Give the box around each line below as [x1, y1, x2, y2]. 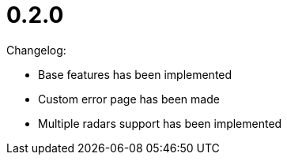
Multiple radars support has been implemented [38, 116, 282, 130]
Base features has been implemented [38, 67, 232, 81]
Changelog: [6, 43, 66, 57]
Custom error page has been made [38, 92, 220, 106]
